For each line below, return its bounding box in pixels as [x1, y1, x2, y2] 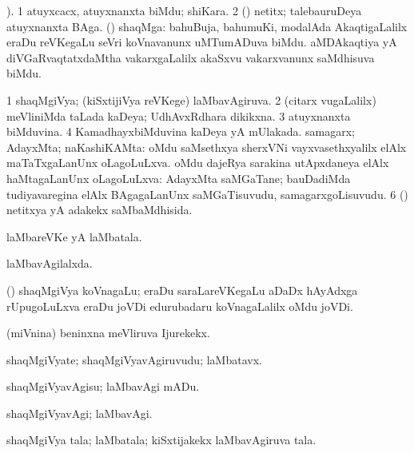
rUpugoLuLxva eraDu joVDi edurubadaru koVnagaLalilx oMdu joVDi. [6, 297, 353, 314]
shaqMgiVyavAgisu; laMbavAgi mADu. [6, 378, 200, 395]
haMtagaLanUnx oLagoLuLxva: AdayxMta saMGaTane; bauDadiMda [6, 169, 351, 186]
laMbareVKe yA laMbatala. [6, 228, 142, 244]
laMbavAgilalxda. [6, 255, 93, 272]
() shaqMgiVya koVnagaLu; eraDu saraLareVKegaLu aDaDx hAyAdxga [6, 281, 358, 298]
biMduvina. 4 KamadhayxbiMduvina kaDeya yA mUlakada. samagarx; [6, 123, 355, 140]
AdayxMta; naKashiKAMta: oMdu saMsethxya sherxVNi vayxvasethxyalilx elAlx [6, 138, 407, 155]
